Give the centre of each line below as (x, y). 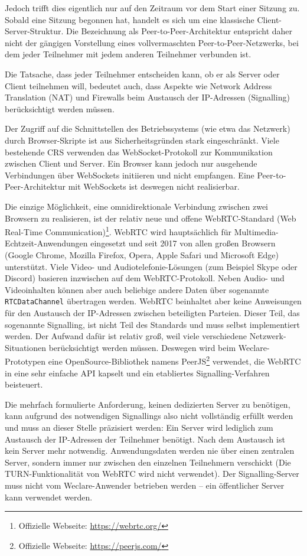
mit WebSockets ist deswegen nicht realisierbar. (154, 186)
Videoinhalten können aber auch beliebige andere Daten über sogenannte (137, 289)
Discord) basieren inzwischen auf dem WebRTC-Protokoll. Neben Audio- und (145, 278)
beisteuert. (24, 384)
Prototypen (25, 361)
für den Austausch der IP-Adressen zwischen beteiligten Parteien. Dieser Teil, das (152, 312)
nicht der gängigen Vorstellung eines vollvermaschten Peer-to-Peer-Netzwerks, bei (152, 42)
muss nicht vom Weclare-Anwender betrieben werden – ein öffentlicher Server (145, 485)
